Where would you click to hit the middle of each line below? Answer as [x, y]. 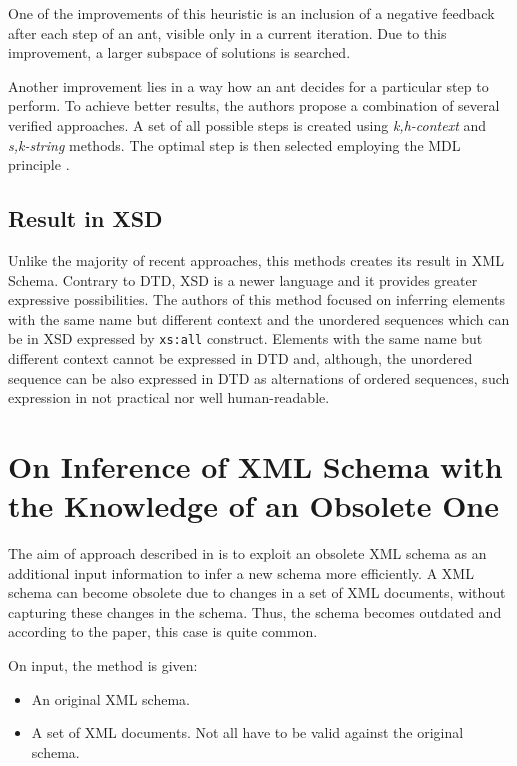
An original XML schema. [110, 698]
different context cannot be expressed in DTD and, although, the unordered [240, 357]
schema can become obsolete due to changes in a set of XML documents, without [257, 592]
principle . [39, 164]
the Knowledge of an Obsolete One [253, 505]
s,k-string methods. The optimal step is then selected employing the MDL [234, 144]
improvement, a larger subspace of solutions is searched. [179, 52]
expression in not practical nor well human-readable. [169, 397]
